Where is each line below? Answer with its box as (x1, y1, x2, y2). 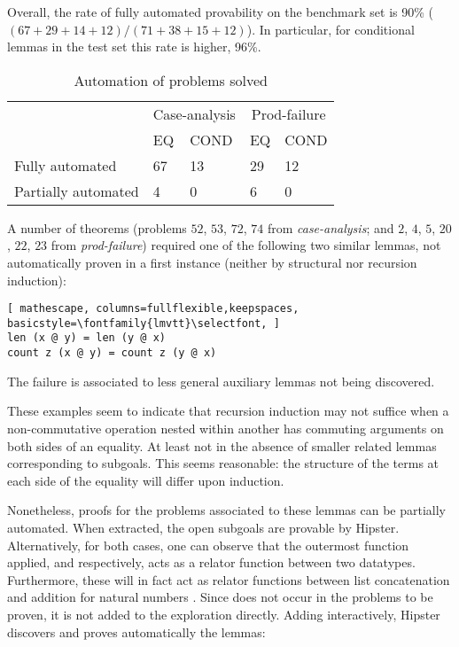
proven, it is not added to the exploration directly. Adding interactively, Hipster (7, 604, 440, 623)
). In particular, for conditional (246, 19, 415, 38)
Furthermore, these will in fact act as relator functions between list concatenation (7, 570, 450, 589)
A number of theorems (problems (7, 218, 187, 237)
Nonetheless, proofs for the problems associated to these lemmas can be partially (7, 501, 447, 519)
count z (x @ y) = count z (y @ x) (7, 347, 217, 360)
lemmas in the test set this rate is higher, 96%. (7, 37, 261, 56)
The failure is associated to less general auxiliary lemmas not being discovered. (7, 371, 435, 390)
